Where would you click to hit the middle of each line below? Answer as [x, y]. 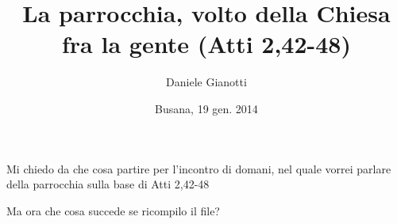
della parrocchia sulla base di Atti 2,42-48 [108, 184]
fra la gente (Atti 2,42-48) [206, 44]
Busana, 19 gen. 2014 [206, 108]
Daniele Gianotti [206, 82]
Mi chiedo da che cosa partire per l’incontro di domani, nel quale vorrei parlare [199, 168]
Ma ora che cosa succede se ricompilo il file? [113, 210]
